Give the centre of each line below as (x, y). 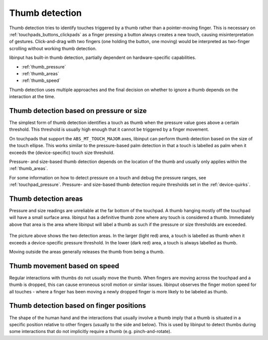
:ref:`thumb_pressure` (44, 66)
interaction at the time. (32, 97)
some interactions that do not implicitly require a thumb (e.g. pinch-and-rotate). (90, 332)
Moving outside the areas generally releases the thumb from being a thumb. (87, 252)
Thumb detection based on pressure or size (78, 111)
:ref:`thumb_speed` (41, 81)
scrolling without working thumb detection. (53, 48)
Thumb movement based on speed (64, 266)
